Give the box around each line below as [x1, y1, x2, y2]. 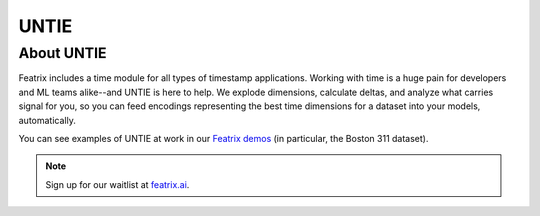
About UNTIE [18, 44, 107, 62]
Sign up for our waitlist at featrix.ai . [45, 178, 190, 190]
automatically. [18, 114, 77, 126]
